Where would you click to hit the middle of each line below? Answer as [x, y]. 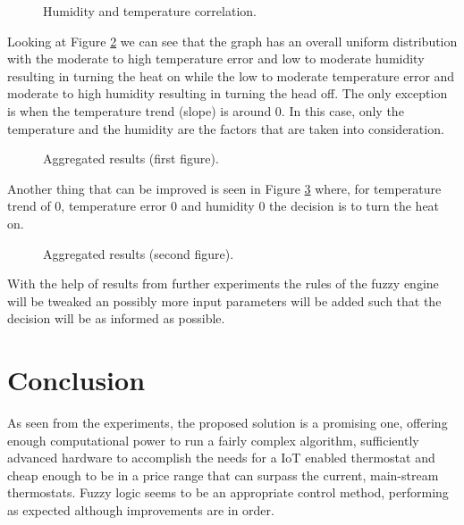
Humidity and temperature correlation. [150, 11]
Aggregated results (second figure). [139, 253]
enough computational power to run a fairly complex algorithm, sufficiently [213, 440]
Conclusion [76, 380]
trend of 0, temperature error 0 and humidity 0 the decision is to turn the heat [224, 206]
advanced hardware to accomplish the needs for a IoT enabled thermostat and [221, 458]
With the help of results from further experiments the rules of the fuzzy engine [223, 283]
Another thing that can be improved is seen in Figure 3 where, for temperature [224, 188]
